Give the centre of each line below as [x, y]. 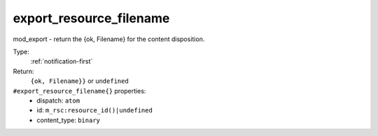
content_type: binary [69, 120]
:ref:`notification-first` [62, 61]
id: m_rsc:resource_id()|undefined [95, 110]
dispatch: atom [58, 100]
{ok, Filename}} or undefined [79, 81]
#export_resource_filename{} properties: [79, 91]
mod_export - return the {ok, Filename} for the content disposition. [109, 39]
